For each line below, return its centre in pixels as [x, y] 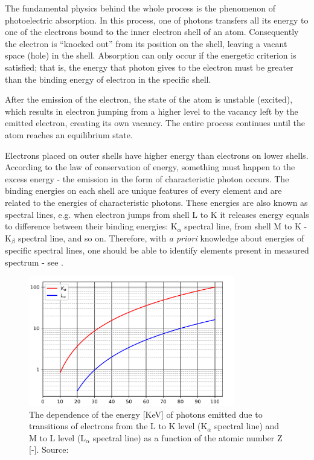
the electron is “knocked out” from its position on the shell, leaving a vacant [146, 43]
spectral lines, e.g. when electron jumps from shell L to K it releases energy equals [157, 214]
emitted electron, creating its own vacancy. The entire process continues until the [155, 123]
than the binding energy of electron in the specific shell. [108, 79]
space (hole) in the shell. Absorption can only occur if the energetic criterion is [151, 55]
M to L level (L [58, 437]
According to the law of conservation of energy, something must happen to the [150, 167]
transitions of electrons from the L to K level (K [118, 426]
